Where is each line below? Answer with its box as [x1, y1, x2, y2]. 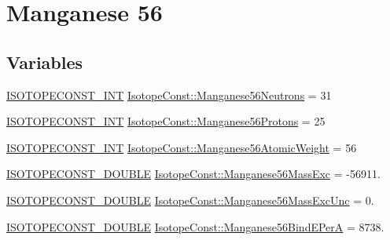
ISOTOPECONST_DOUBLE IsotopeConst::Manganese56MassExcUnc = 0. [6, 191, 374, 208]
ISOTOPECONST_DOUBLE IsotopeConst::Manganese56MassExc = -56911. [6, 165, 381, 182]
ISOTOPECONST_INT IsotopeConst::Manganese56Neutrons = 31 [6, 86, 332, 103]
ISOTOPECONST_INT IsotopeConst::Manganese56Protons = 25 [6, 113, 326, 129]
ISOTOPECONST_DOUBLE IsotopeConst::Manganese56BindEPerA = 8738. [6, 218, 384, 235]
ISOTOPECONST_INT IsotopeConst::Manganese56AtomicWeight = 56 [6, 139, 357, 155]
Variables [6, 49, 83, 74]
